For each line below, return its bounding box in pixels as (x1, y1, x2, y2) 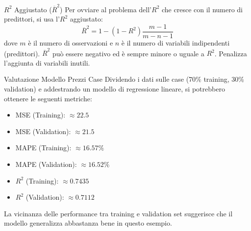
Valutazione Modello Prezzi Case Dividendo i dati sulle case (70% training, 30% (4, 74, 244, 84)
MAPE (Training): (15, 142, 72, 153)
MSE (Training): (15, 110, 66, 120)
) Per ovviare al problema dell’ (60, 4, 152, 14)
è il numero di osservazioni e (28, 37, 113, 47)
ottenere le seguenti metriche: (4, 93, 92, 103)
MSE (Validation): (15, 126, 71, 136)
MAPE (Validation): (15, 159, 77, 169)
